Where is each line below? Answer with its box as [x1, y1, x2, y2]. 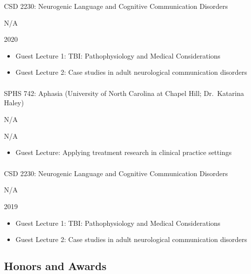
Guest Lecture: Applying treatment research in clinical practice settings [15, 147, 232, 157]
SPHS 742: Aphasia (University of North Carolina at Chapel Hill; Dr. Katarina [4, 88, 244, 98]
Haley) [4, 97, 24, 108]
